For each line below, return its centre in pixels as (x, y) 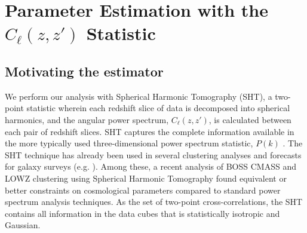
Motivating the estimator (84, 71)
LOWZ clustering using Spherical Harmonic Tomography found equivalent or (146, 178)
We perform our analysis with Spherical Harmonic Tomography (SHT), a (139, 96)
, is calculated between (250, 119)
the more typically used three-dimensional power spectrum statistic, (129, 143)
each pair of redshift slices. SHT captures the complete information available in (150, 131)
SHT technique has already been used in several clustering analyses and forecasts (153, 154)
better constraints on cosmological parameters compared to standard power (143, 190)
